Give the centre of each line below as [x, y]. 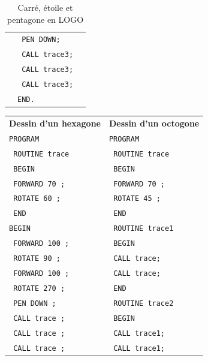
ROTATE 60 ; [37, 199]
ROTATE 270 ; [39, 288]
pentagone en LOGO [46, 19]
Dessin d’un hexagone [55, 123]
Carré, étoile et [45, 7]
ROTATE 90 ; [37, 259]
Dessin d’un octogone [154, 123]
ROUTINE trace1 [144, 229]
